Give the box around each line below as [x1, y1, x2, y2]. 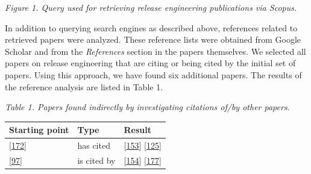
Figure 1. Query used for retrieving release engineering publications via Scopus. [5, 1, 297, 13]
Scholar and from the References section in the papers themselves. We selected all [5, 45, 306, 57]
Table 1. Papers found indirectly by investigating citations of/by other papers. [5, 101, 290, 113]
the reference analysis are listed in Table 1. [5, 80, 163, 93]
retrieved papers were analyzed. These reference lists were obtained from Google [5, 33, 301, 46]
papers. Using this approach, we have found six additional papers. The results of [5, 68, 302, 81]
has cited [77, 139, 110, 152]
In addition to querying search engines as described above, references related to [5, 21, 298, 34]
